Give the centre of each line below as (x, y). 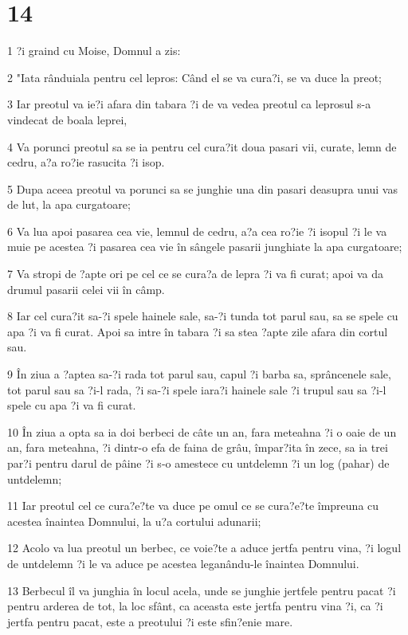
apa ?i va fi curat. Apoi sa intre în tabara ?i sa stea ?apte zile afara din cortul (198, 331)
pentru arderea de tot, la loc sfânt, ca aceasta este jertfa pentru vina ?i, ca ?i (195, 606)
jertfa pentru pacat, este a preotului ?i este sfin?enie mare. (150, 621)
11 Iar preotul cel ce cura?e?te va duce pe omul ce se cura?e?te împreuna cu (193, 506)
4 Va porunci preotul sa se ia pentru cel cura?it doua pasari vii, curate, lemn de (202, 146)
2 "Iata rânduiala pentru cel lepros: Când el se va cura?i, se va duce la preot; (194, 77)
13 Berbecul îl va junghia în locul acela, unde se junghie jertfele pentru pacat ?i (202, 590)
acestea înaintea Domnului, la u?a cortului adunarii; (134, 521)
